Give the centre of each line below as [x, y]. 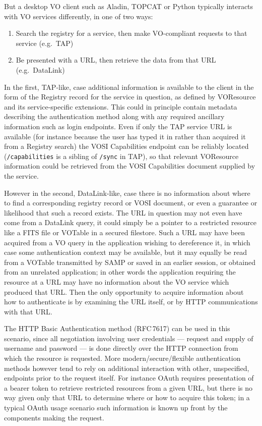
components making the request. [54, 417]
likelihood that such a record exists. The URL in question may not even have [123, 212]
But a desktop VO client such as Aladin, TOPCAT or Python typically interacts [129, 6]
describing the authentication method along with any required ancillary [114, 116]
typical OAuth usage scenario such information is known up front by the [116, 408]
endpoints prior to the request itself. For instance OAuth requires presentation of [129, 378]
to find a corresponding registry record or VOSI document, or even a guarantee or [131, 203]
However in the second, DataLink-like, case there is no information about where [127, 193]
